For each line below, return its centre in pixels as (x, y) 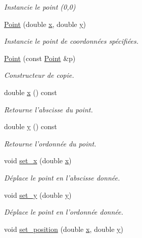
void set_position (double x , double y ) (64, 229)
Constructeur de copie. (39, 75)
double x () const (31, 92)
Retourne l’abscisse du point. (49, 109)
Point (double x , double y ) (45, 24)
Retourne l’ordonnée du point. (50, 143)
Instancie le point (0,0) (40, 7)
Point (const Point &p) (40, 58)
